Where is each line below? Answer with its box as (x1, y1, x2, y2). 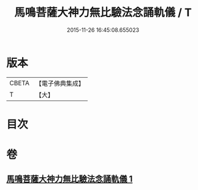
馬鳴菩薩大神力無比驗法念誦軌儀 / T (14, 6, 192, 20)
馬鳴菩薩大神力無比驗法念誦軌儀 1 (6, 174, 133, 184)
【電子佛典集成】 (35, 79, 85, 88)
